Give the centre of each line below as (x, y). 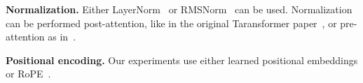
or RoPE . (28, 74)
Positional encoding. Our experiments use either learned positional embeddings (182, 60)
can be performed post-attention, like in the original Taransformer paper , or (171, 23)
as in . (62, 37)
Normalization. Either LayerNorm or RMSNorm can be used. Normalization (179, 9)
